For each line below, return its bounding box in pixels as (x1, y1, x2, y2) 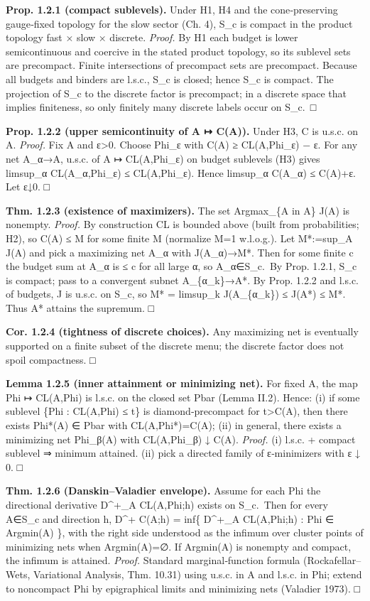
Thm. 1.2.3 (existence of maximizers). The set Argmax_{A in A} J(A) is (6, 202, 350, 217)
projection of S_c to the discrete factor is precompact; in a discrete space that (6, 85, 347, 100)
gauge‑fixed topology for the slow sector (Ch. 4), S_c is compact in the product (6, 16, 353, 31)
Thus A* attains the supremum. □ (6, 300, 154, 315)
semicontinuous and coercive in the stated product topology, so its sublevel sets (6, 43, 351, 58)
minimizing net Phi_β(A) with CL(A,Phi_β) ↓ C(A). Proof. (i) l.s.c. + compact (6, 431, 356, 446)
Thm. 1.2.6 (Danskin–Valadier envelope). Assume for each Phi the (6, 483, 321, 498)
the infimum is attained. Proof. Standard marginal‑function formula (6, 553, 300, 568)
